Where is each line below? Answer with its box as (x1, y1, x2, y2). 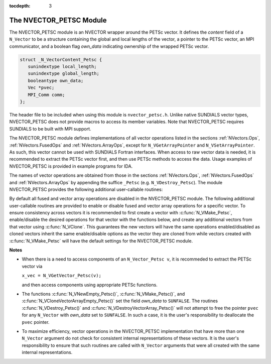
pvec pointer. (22, 319, 50, 325)
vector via (22, 263, 43, 269)
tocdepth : (9, 3, 31, 9)
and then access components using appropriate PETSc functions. (22, 282, 158, 288)
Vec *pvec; (28, 85, 55, 90)
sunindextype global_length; (28, 71, 100, 76)
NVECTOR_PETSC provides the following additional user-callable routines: (9, 186, 163, 192)
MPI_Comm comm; (28, 92, 65, 97)
